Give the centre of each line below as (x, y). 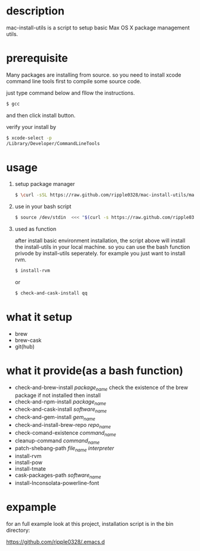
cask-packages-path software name (58, 476)
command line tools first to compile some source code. (74, 81)
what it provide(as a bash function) (95, 371)
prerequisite (37, 58)
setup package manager (45, 184)
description (35, 11)
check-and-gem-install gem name (55, 418)
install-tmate (30, 469)
